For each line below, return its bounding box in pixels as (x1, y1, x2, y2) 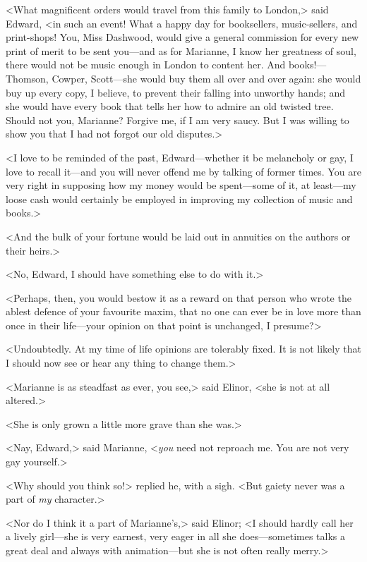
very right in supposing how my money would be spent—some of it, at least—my (6, 178, 356, 193)
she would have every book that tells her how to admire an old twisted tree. (6, 99, 334, 114)
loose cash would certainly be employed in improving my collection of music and (6, 191, 353, 206)
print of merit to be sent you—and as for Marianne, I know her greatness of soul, (6, 43, 356, 58)
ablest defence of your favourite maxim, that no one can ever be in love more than (6, 304, 361, 319)
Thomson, (6, 71, 49, 85)
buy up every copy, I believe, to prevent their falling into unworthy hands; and (6, 85, 345, 99)
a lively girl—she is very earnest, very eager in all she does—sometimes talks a (6, 529, 346, 544)
